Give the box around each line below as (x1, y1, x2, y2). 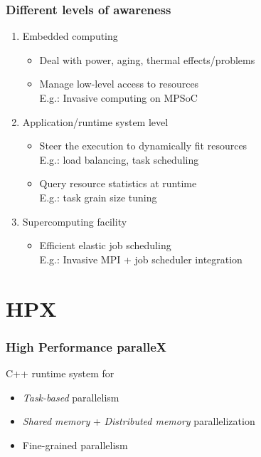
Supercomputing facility (22, 214, 127, 228)
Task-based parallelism (22, 389, 119, 404)
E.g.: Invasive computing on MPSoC (39, 90, 198, 105)
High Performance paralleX (6, 337, 166, 355)
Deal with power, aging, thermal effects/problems (39, 52, 255, 67)
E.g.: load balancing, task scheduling (39, 152, 199, 167)
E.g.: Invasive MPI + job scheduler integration (39, 251, 243, 266)
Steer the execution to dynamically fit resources (39, 138, 247, 153)
